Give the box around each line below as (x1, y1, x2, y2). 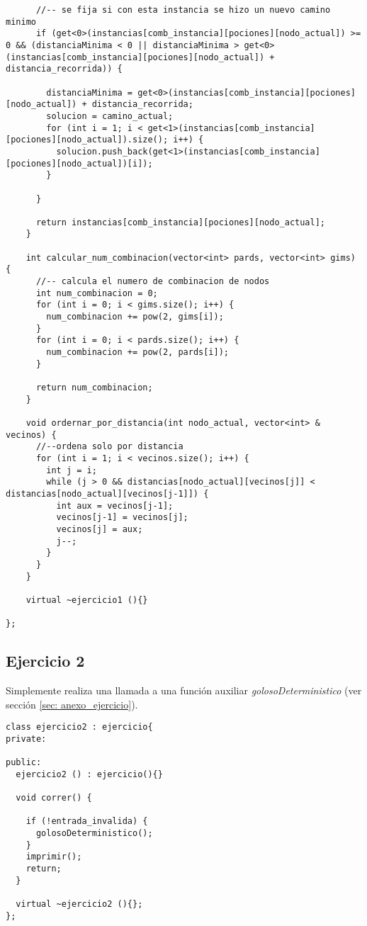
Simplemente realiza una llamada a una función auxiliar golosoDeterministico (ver (6, 682, 362, 697)
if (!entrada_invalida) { (26, 816, 148, 827)
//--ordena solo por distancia (35, 441, 183, 452)
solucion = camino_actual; (46, 111, 174, 121)
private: (6, 733, 47, 744)
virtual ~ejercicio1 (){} (26, 594, 148, 605)
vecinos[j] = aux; (56, 524, 143, 534)
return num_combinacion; (35, 383, 153, 393)
